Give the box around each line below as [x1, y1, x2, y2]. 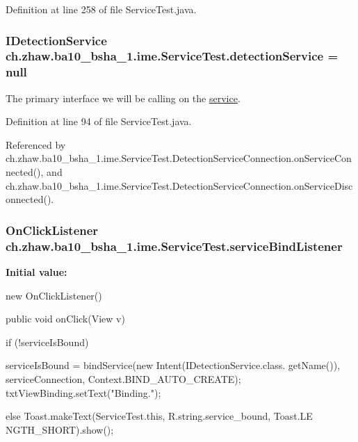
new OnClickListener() [6, 288, 102, 302]
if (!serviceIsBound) [6, 334, 89, 349]
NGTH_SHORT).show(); [6, 422, 114, 436]
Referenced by [6, 137, 66, 152]
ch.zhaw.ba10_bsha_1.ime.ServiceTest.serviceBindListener [6, 237, 343, 254]
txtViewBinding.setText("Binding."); [6, 385, 161, 400]
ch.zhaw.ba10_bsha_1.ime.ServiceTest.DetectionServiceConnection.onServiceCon [6, 151, 352, 165]
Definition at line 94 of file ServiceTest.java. [6, 114, 192, 129]
